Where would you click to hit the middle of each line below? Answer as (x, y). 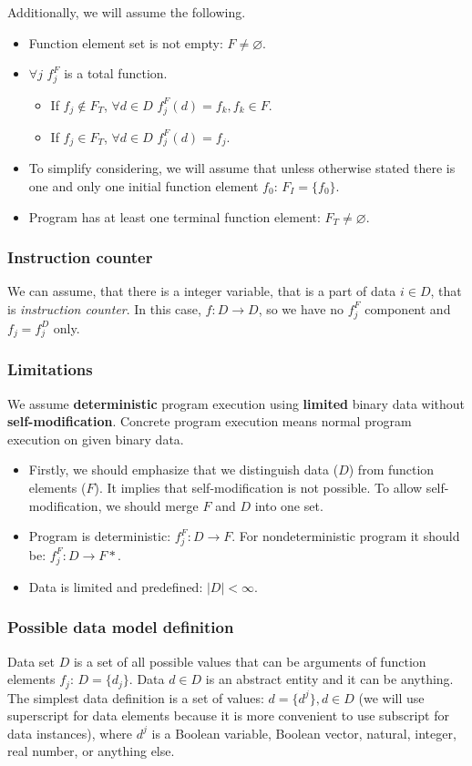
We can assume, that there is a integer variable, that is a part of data (202, 291)
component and (408, 308)
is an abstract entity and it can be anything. (329, 679)
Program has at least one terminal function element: (174, 216)
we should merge (152, 505)
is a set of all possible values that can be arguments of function (250, 661)
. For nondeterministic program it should (346, 536)
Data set (31, 661)
